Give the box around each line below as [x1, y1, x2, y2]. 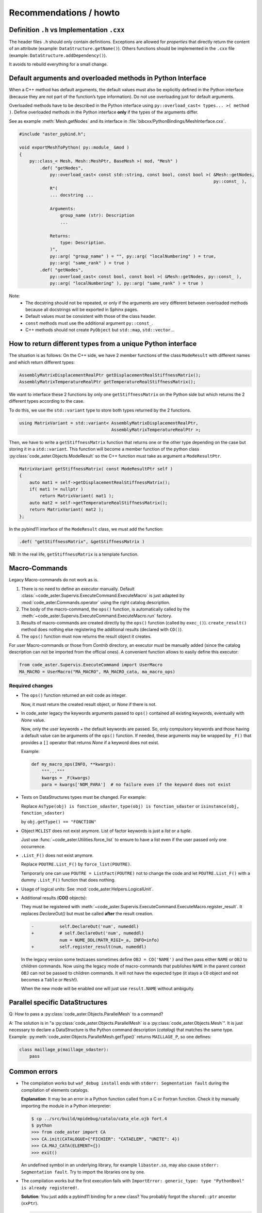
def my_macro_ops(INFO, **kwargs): [31, 762, 116, 767]
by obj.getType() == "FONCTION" [21, 819, 97, 825]
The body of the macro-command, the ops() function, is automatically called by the [21, 606, 190, 612]
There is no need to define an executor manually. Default [21, 586, 135, 591]
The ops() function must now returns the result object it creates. [21, 633, 152, 639]
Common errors [9, 1067, 58, 1076]
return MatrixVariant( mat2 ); [29, 507, 104, 512]
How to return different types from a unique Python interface [9, 340, 197, 348]
